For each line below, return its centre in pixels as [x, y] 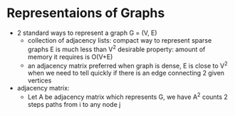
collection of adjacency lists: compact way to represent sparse [120, 40]
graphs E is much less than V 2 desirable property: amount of [116, 48]
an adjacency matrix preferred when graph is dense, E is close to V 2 [128, 65]
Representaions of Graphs [86, 13]
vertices [40, 80]
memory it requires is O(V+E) [70, 57]
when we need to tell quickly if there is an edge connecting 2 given [126, 73]
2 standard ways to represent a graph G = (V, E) [87, 33]
